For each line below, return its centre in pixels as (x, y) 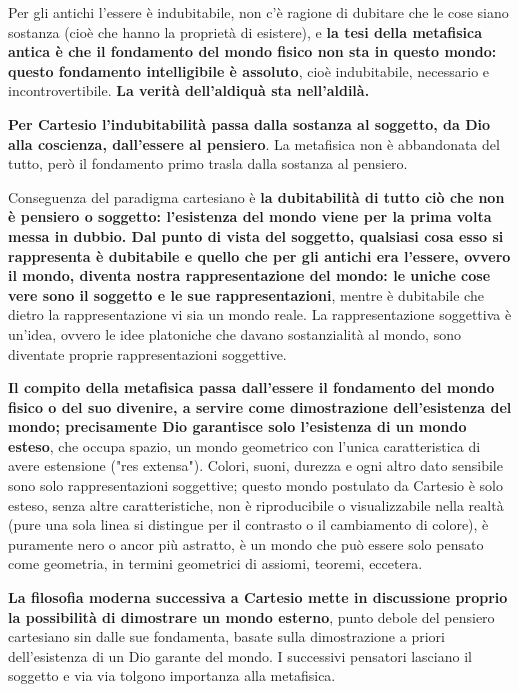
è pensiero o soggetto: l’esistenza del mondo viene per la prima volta (250, 216)
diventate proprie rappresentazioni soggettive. (147, 353)
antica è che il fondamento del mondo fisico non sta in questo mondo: (252, 51)
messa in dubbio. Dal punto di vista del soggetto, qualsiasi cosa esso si (256, 235)
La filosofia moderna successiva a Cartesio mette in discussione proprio (258, 597)
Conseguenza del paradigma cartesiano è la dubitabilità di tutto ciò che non (256, 196)
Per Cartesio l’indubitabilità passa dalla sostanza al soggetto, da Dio (249, 123)
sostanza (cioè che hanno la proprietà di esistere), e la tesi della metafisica (245, 31)
